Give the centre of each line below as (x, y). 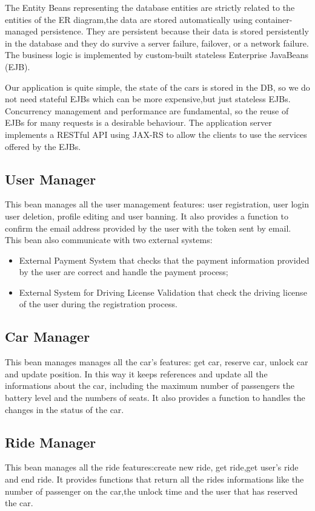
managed (22, 31)
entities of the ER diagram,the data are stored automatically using (129, 19)
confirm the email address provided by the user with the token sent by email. (148, 228)
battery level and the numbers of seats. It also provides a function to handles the (155, 398)
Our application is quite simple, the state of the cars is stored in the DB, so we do (157, 87)
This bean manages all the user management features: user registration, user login (157, 204)
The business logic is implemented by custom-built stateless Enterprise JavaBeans (157, 55)
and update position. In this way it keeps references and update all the (136, 373)
